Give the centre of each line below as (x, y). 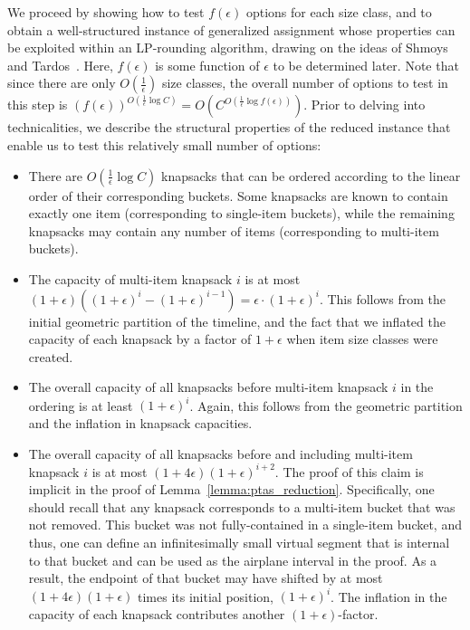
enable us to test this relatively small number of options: (164, 144)
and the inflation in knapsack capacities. (140, 423)
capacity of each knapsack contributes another (157, 613)
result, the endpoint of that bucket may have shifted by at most (206, 578)
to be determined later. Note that (366, 65)
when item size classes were (362, 339)
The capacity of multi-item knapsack (130, 278)
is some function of (207, 65)
